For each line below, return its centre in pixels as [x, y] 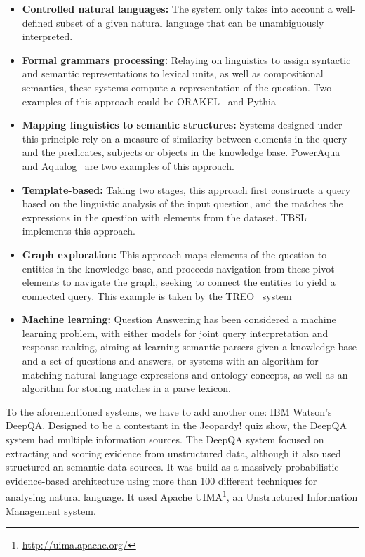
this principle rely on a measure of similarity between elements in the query [185, 138]
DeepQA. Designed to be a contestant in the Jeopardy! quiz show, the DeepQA [176, 425]
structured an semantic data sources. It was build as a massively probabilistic [172, 467]
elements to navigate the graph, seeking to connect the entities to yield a [179, 282]
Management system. [51, 510]
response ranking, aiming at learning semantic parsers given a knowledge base [190, 347]
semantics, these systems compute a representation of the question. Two [177, 87]
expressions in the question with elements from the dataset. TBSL [164, 217]
